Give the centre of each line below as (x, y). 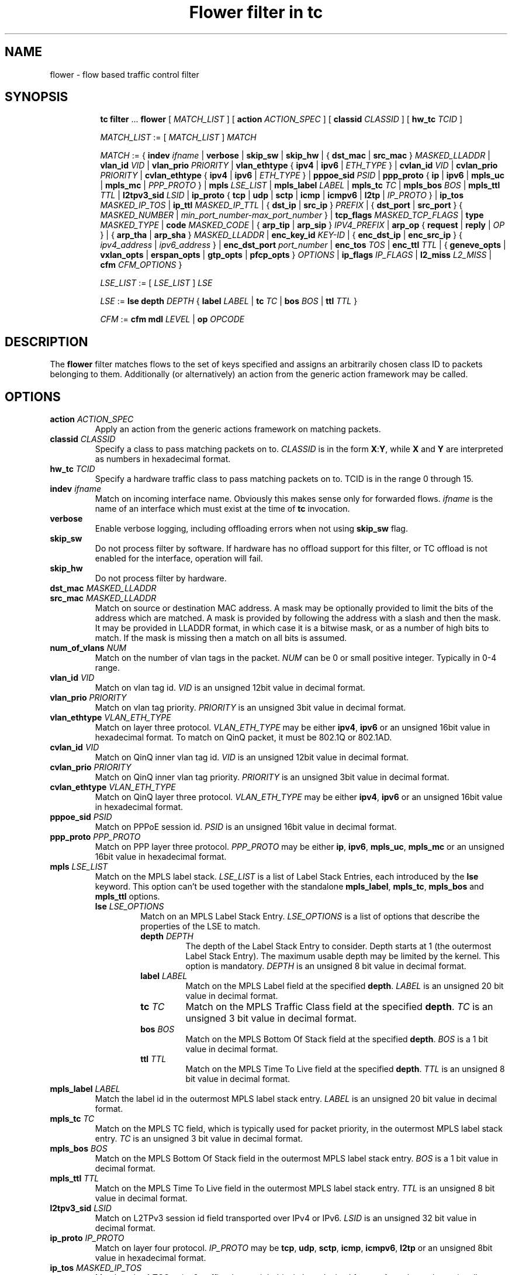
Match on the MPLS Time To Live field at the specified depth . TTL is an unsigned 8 (345, 1069)
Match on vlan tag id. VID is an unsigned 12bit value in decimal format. (230, 688)
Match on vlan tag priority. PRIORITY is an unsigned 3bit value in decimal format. (250, 708)
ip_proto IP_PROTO (87, 1238)
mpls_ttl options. (127, 897)
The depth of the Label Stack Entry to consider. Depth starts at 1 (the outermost (338, 946)
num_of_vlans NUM (88, 648)
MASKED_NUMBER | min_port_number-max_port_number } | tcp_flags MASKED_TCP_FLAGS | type (292, 215)
